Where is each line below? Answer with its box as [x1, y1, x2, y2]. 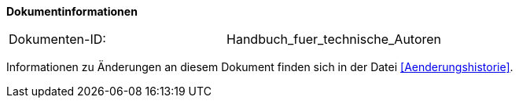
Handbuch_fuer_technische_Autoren [226, 31, 442, 47]
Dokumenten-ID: [9, 31, 106, 47]
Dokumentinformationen [6, 5, 138, 18]
